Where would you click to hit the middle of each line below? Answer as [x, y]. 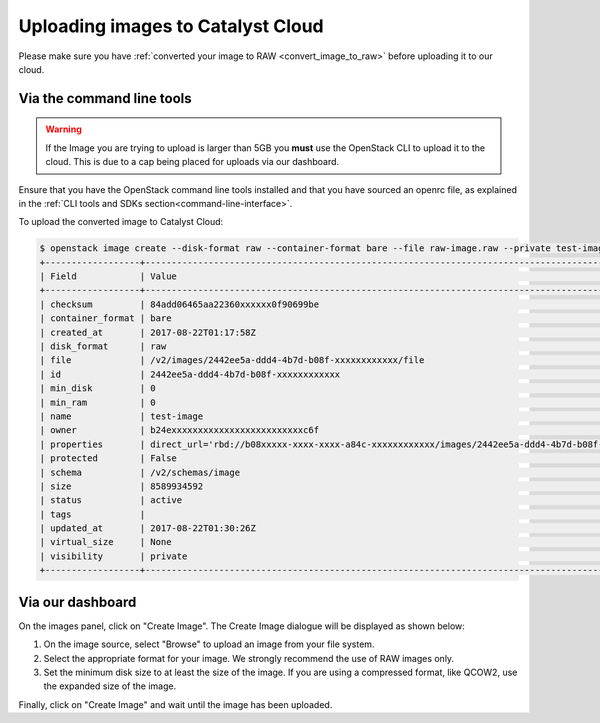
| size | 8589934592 [121, 486]
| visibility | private [113, 556]
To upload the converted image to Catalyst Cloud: [121, 222]
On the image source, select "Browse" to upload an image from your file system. [209, 644]
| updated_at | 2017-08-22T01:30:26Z [148, 528]
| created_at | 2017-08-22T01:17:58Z [148, 332]
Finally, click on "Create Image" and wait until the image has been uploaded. [175, 704]
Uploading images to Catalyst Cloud [171, 26]
